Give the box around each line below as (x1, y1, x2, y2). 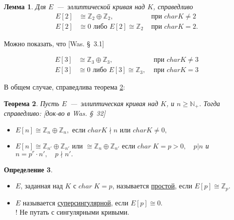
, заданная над (20, 181, 63, 191)
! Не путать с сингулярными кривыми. (15, 207, 130, 217)
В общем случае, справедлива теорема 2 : (4, 82, 125, 92)
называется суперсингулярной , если (22, 197, 129, 207)
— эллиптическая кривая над (70, 98, 158, 108)
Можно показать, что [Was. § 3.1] (4, 38, 104, 48)
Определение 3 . (4, 164, 53, 174)
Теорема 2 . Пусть (4, 98, 59, 108)
